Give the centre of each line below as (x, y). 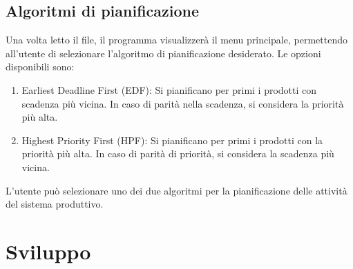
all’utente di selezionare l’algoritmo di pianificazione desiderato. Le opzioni (163, 53)
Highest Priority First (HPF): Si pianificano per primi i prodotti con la (172, 140)
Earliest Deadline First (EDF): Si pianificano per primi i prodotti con (169, 89)
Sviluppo (48, 251)
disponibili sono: (40, 67)
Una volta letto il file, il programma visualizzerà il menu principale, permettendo (176, 40)
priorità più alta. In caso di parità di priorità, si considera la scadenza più (178, 153)
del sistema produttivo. (55, 204)
